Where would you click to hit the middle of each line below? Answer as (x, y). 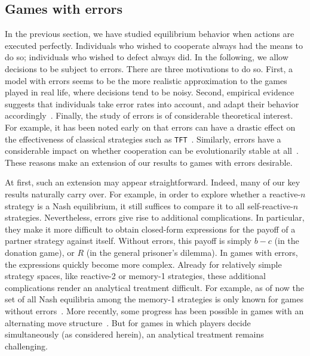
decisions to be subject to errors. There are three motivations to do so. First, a (149, 68)
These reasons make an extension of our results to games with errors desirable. (149, 162)
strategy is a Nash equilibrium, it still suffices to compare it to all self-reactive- (149, 205)
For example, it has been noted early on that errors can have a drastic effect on (150, 127)
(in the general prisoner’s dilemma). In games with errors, (192, 252)
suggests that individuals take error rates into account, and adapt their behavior (152, 103)
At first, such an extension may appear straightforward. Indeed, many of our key (153, 182)
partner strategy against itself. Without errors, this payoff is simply (128, 241)
